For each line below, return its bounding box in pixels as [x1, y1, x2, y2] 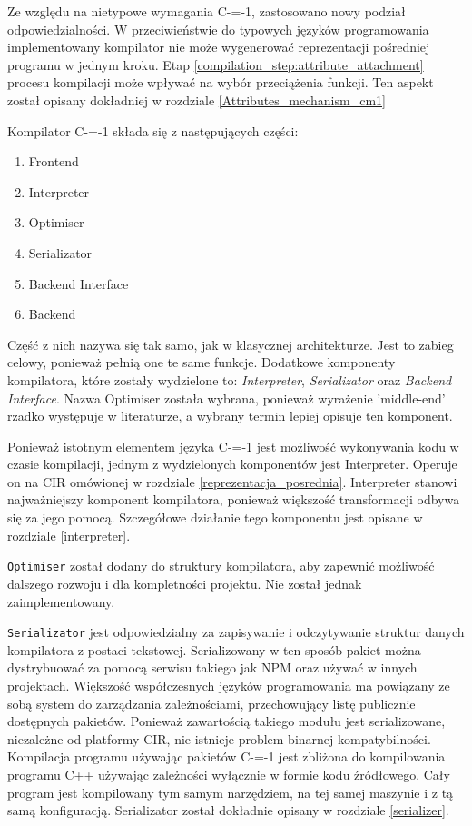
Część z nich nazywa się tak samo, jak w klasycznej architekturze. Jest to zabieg [7, 334, 454, 353]
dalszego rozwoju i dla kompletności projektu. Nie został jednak [7, 573, 362, 592]
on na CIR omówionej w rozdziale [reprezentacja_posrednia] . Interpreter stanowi [7, 472, 457, 491]
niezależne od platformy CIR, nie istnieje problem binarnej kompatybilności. [7, 729, 431, 748]
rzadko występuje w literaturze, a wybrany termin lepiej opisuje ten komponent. [7, 406, 453, 425]
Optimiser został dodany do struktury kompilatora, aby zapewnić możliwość [7, 556, 435, 575]
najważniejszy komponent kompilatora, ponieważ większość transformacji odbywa [7, 490, 460, 509]
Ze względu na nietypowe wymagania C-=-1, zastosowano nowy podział [7, 2, 406, 20]
